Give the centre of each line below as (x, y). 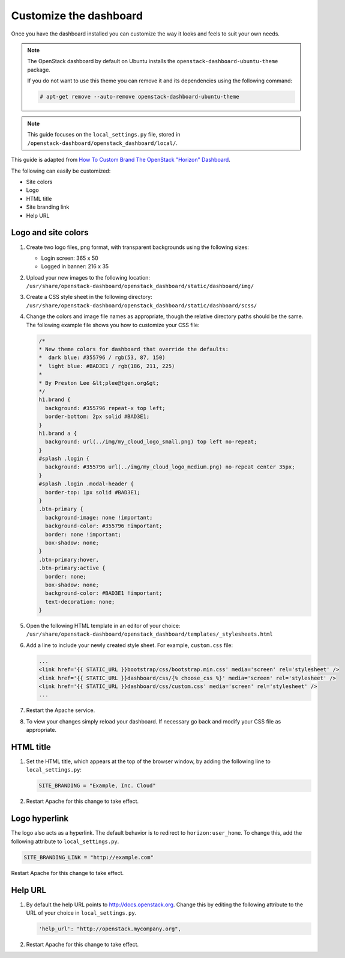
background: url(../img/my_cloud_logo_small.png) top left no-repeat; (151, 442)
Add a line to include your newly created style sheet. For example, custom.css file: (130, 645)
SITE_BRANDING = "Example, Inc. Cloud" (97, 786)
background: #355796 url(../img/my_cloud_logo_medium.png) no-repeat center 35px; (170, 467)
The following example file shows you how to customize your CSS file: (113, 325)
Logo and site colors (50, 232)
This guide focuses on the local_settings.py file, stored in (104, 135)
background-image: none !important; (99, 517)
